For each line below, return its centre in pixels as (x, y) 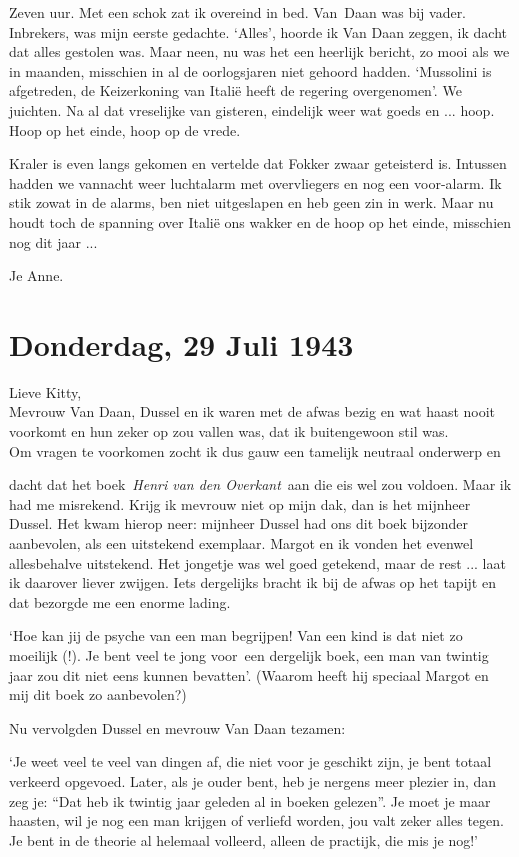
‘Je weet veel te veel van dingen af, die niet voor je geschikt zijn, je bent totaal (250, 761)
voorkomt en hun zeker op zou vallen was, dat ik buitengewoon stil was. (229, 431)
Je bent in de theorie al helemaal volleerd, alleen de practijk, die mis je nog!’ (243, 839)
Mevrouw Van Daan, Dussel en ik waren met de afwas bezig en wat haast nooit (252, 411)
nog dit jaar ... (53, 241)
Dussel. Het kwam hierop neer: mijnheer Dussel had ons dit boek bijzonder (239, 523)
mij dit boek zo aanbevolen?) (98, 694)
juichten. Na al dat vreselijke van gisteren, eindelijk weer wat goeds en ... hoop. (252, 109)
